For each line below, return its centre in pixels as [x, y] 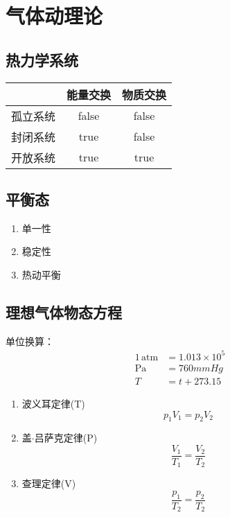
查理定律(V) [49, 483]
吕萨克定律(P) [66, 438]
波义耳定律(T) [53, 403]
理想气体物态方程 [64, 312]
